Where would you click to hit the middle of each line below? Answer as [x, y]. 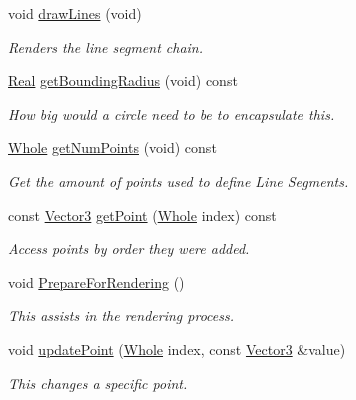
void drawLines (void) [75, 13]
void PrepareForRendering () [96, 281]
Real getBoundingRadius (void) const [123, 80]
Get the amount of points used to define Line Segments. [178, 180]
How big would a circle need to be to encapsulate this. [171, 113]
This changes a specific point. [98, 382]
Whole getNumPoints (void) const [112, 147]
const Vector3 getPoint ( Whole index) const [142, 214]
